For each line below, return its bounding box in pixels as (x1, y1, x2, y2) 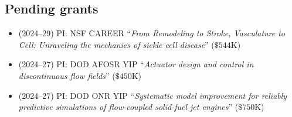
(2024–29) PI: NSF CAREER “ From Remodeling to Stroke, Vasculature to (18, 27, 286, 39)
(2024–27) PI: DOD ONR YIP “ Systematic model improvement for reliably (18, 89, 287, 101)
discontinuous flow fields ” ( (18, 69, 116, 81)
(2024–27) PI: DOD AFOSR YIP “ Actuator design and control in (18, 58, 254, 70)
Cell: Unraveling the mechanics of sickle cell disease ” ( (18, 38, 215, 50)
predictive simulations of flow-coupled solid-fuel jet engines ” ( (18, 101, 239, 113)
